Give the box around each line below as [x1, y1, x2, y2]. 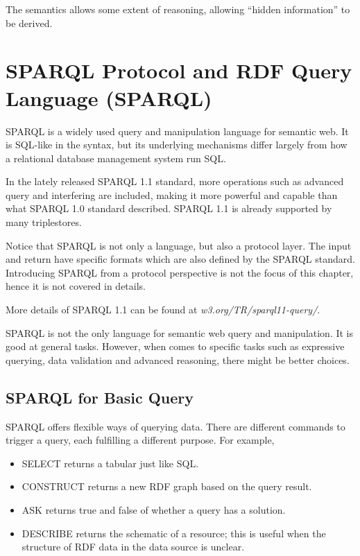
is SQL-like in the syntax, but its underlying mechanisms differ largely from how [6, 137, 348, 152]
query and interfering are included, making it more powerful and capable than [6, 187, 338, 202]
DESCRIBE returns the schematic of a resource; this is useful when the [22, 525, 326, 540]
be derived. [6, 15, 53, 30]
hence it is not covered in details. [6, 279, 146, 293]
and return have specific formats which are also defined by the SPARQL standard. [6, 252, 355, 266]
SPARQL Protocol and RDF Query [6, 56, 352, 85]
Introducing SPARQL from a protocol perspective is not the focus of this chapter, [6, 265, 354, 279]
